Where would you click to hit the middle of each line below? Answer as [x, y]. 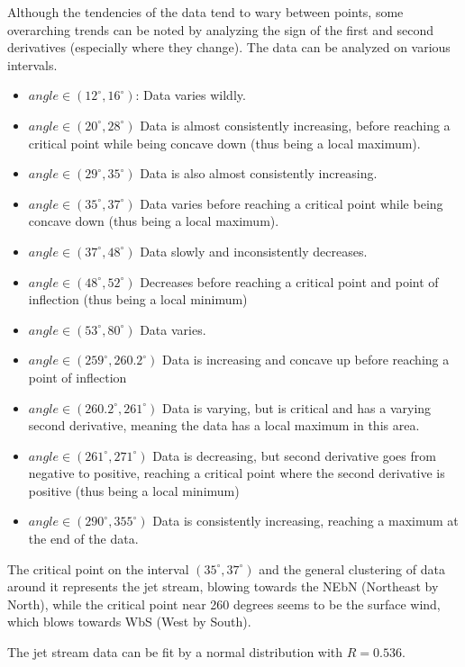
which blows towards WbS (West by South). [129, 622]
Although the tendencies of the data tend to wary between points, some [205, 12]
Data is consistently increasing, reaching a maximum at [305, 521]
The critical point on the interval [98, 568]
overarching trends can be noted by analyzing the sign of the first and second [220, 29]
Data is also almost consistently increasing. [259, 173]
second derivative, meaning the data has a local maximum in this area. [224, 425]
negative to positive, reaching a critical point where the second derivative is [237, 473]
